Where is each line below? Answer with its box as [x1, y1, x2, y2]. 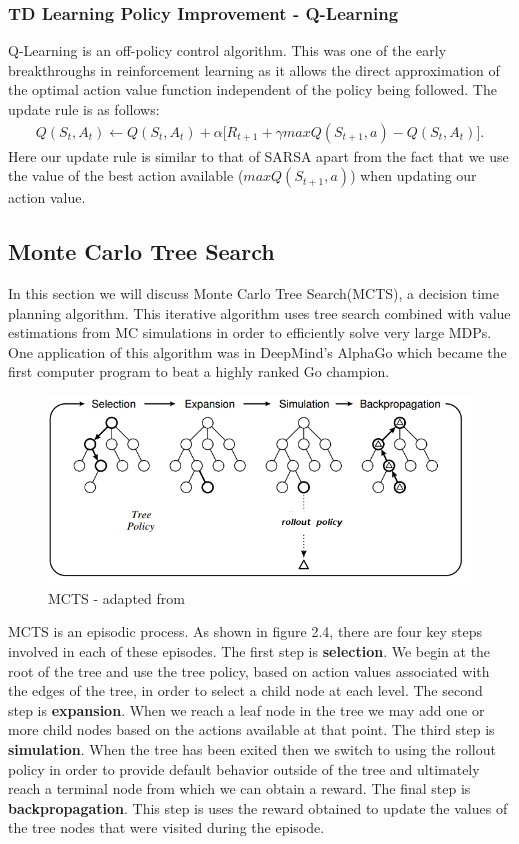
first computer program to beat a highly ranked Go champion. [8, 361, 390, 382]
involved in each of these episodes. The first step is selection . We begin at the [8, 640, 491, 661]
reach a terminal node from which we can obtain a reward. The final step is [8, 778, 471, 799]
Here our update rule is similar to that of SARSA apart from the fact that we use [8, 145, 509, 166]
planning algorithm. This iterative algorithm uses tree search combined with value [8, 302, 511, 323]
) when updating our [350, 165, 477, 186]
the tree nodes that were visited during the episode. [8, 817, 325, 838]
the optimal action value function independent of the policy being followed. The [8, 79, 497, 100]
